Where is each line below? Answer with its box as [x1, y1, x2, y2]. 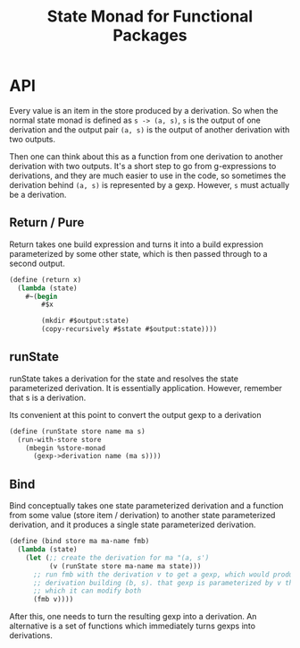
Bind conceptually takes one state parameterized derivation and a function [9, 500, 284, 511]
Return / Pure [9, 215, 85, 230]
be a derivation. [9, 189, 67, 200]
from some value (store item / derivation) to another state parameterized [9, 510, 276, 521]
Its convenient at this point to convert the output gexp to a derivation [9, 409, 262, 420]
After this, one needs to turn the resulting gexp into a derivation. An [9, 611, 257, 622]
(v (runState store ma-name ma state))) [48, 561, 202, 570]
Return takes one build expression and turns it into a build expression [9, 239, 263, 250]
